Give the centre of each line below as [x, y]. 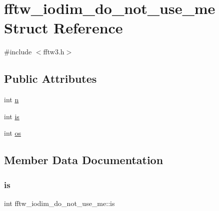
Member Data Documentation [84, 160]
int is [12, 116]
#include [18, 52]
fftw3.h [54, 52]
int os [12, 133]
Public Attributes [50, 79]
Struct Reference [63, 28]
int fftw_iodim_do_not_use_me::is [59, 203]
